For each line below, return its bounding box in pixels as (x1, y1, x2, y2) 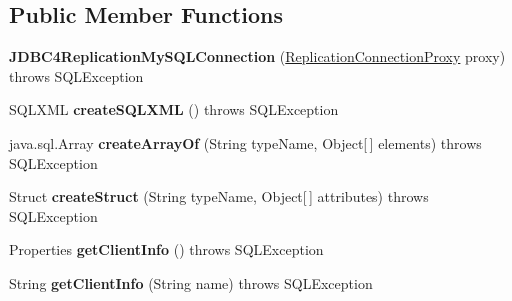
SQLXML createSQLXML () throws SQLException (9, 99, 339, 120)
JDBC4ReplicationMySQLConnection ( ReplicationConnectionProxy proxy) (9, 46, 506, 67)
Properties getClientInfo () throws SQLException (9, 239, 324, 260)
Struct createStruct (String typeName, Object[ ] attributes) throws (9, 186, 429, 207)
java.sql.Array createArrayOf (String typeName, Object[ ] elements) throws (9, 132, 482, 153)
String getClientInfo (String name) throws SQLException (9, 272, 373, 293)
